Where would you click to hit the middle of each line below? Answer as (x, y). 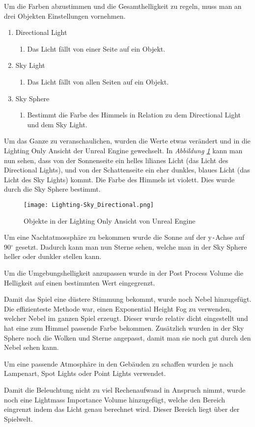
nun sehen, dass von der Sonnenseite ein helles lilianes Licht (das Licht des (116, 160)
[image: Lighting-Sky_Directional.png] (89, 205)
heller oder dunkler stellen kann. (53, 256)
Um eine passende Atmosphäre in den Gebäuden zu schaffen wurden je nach (119, 363)
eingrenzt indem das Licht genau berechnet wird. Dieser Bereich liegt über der (122, 409)
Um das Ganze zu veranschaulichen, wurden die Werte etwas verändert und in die (127, 141)
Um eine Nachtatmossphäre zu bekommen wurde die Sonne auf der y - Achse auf (124, 237)
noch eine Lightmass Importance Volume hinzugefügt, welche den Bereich (115, 399)
